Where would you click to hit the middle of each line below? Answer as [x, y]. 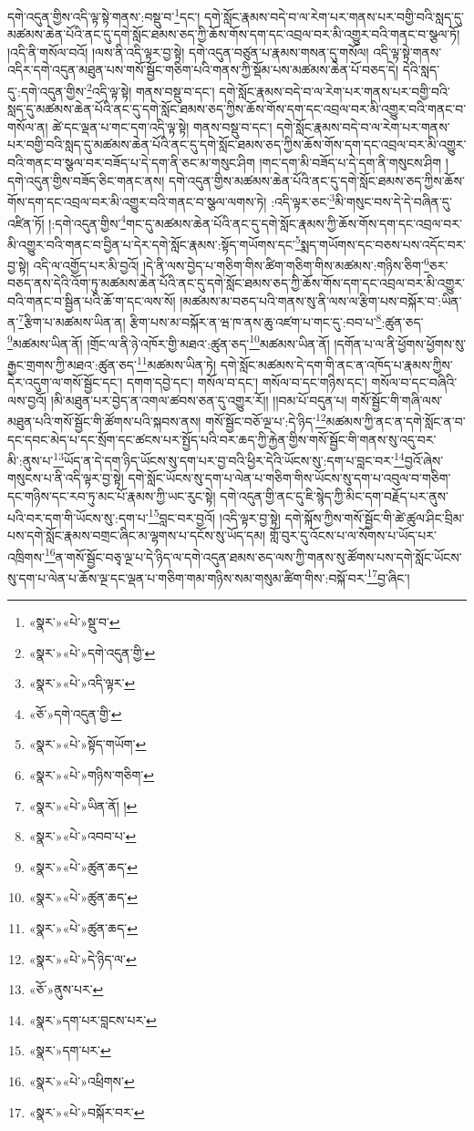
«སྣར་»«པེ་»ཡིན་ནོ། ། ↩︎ [83, 805]
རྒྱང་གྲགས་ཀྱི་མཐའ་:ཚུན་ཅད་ [72, 364]
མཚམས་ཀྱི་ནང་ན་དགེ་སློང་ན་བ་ [396, 422]
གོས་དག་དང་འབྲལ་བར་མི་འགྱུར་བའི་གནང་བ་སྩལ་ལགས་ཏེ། [137, 201]
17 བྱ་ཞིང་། [388, 576]
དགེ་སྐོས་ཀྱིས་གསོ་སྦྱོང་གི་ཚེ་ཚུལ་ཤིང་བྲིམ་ [375, 517]
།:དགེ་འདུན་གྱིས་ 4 [88, 221]
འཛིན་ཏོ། [26, 223]
